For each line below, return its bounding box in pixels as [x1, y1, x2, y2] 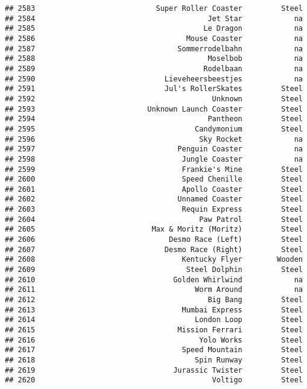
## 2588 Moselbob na [5, 54, 303, 63]
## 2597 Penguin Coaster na [5, 145, 303, 154]
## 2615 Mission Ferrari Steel [5, 326, 303, 334]
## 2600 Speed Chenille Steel [5, 175, 303, 184]
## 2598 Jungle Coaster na [5, 154, 303, 163]
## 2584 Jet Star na [5, 14, 303, 23]
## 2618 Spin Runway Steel [5, 355, 303, 364]
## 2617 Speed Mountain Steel [5, 346, 303, 355]
